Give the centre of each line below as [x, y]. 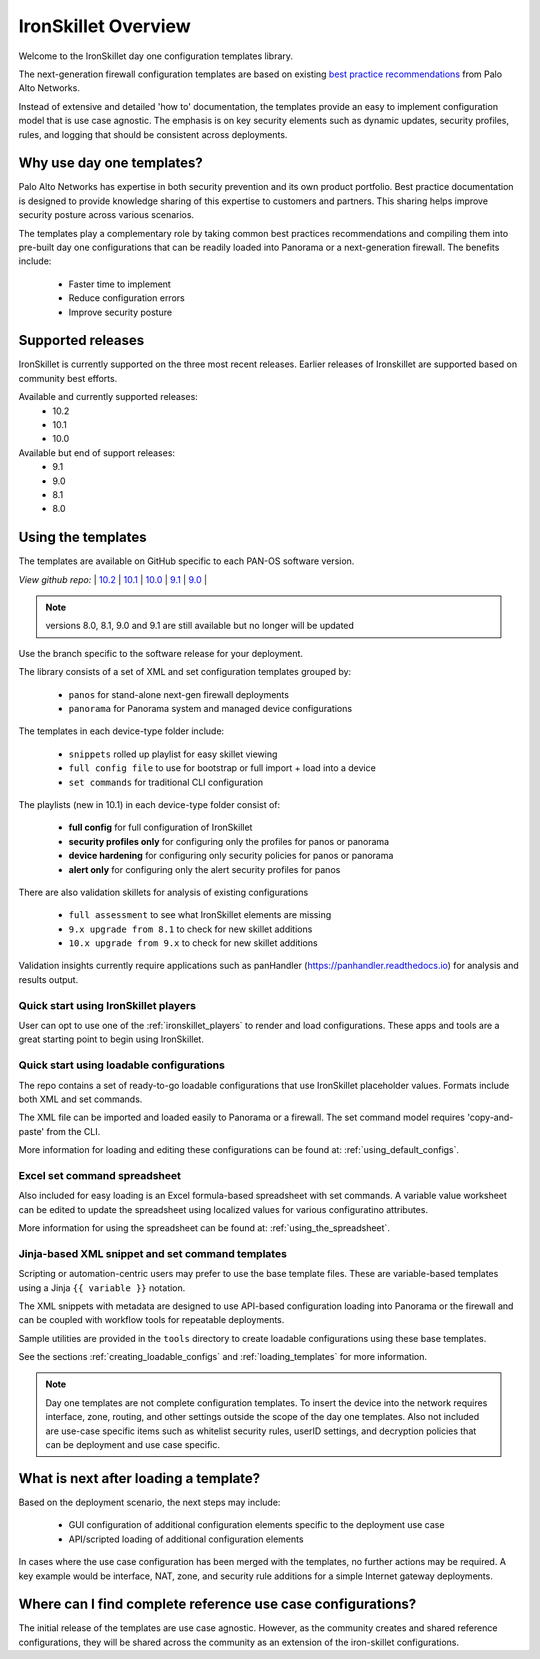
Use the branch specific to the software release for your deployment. [161, 653]
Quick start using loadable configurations [121, 1065]
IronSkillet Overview [104, 26]
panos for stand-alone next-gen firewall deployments [179, 694]
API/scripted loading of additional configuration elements [186, 1539]
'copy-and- [490, 1117]
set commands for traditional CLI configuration [166, 782]
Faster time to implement [120, 284]
